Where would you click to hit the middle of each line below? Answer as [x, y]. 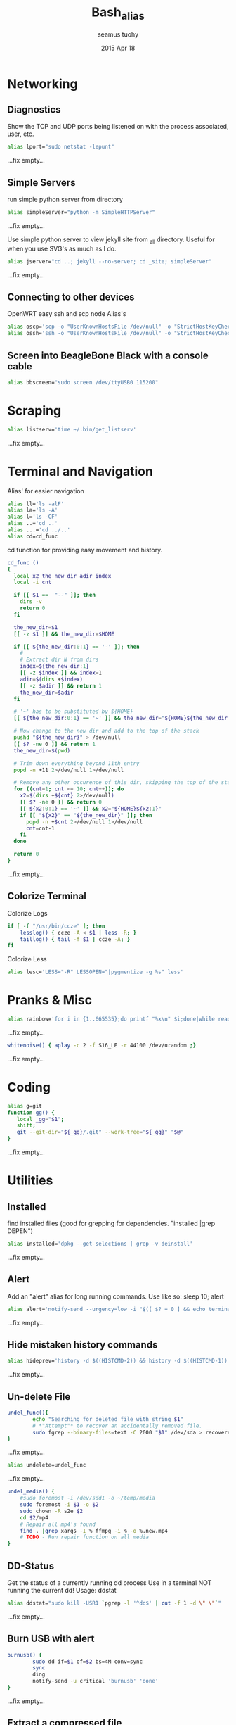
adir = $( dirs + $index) [51, 679]
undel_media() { [31, 1492]
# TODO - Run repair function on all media [85, 1537]
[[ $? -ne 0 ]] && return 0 [61, 802]
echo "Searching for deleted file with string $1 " [108, 1419]
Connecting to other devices [71, 297]
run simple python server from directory [65, 200]
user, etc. [21, 134]
